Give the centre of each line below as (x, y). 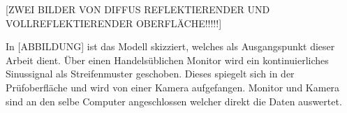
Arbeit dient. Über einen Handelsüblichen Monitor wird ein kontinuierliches (167, 60)
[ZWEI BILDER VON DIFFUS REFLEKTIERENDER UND (138, 9)
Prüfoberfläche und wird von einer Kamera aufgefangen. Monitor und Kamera (173, 87)
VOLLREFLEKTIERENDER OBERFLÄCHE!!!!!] (114, 23)
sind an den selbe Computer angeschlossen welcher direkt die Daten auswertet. (174, 101)
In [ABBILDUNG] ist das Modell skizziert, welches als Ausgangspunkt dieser (170, 46)
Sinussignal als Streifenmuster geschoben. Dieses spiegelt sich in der (150, 74)
